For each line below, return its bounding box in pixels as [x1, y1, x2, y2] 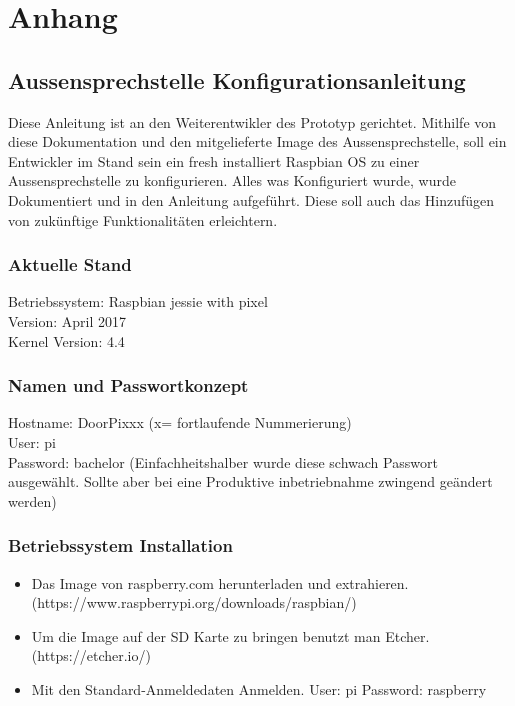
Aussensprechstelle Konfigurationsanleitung [8, 64, 466, 95]
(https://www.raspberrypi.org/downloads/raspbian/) [31, 592, 357, 613]
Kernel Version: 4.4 [8, 330, 125, 351]
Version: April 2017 [8, 310, 127, 331]
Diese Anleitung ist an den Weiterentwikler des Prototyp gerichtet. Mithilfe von [8, 111, 497, 132]
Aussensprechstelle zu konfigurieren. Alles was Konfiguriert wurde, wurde [8, 170, 456, 191]
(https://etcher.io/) [31, 645, 151, 666]
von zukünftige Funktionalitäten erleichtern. [8, 209, 278, 230]
